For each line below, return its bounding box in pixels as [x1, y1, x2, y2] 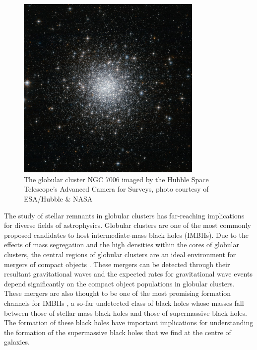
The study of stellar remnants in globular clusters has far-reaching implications [4, 210, 245, 220]
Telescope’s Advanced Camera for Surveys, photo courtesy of [24, 184, 209, 194]
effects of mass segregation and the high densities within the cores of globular [4, 239, 239, 250]
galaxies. [4, 337, 30, 347]
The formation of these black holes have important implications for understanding [4, 317, 254, 328]
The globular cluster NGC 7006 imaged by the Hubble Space [24, 174, 209, 184]
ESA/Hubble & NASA [24, 193, 93, 204]
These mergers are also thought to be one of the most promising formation [4, 288, 231, 298]
